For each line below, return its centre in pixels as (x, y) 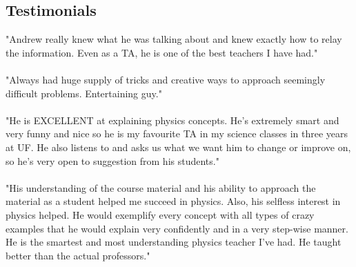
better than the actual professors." (78, 255)
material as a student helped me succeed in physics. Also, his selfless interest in (173, 201)
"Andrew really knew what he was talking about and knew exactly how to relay (174, 39)
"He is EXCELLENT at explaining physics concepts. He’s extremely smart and (172, 120)
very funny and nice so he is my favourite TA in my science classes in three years (177, 133)
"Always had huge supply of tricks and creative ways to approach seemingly (166, 79)
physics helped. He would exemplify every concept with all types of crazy (160, 214)
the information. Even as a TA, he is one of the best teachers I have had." (162, 52)
